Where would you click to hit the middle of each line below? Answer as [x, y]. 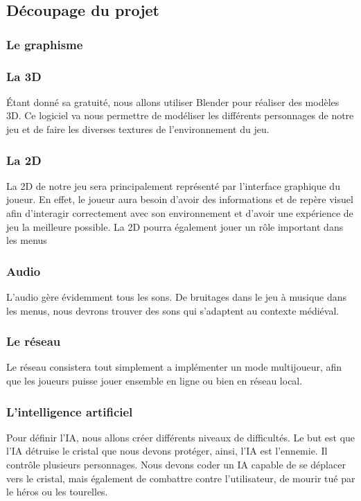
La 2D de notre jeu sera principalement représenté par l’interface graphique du [173, 185]
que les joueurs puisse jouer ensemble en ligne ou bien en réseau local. [155, 381]
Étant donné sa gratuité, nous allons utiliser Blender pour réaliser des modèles [173, 102]
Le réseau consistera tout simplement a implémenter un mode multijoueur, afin [174, 367]
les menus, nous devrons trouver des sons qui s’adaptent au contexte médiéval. [173, 310]
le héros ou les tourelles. [57, 492]
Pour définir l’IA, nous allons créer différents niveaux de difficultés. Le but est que [181, 437]
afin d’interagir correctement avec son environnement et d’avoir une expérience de [180, 213]
